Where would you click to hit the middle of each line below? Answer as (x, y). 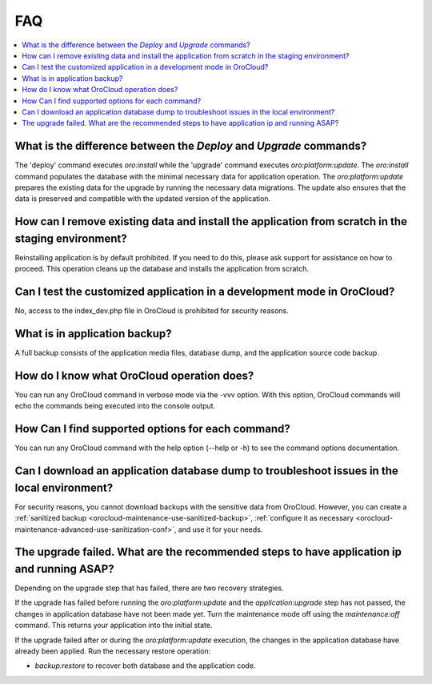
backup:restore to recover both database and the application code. (145, 666)
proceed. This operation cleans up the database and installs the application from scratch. (162, 269)
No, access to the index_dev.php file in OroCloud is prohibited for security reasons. (152, 311)
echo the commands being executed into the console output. (115, 406)
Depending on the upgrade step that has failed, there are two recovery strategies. (149, 588)
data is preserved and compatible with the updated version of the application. (143, 199)
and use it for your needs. (220, 529)
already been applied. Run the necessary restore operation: (113, 651)
